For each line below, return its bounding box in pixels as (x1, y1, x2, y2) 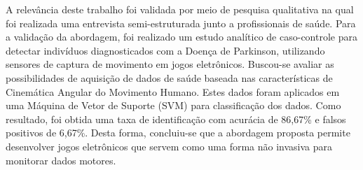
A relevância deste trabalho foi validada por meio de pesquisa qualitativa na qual (6, 2, 354, 16)
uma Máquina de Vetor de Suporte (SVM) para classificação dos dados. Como (6, 98, 341, 113)
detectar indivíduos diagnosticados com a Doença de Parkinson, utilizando (6, 43, 325, 57)
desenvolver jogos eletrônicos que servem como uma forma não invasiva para (6, 139, 333, 153)
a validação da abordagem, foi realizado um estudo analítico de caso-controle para (6, 29, 357, 44)
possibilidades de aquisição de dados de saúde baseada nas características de (6, 70, 333, 85)
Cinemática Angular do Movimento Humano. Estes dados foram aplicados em (6, 84, 340, 99)
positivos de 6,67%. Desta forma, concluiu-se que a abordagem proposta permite (6, 125, 350, 140)
